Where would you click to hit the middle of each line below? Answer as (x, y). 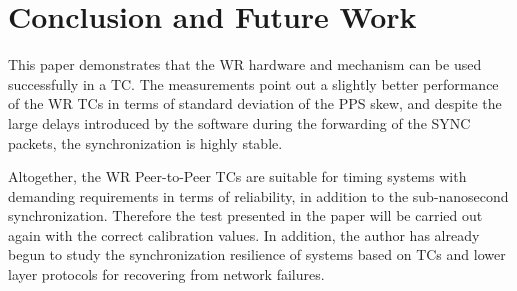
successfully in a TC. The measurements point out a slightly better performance (253, 83)
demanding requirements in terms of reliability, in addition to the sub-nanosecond (258, 195)
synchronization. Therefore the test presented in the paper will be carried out (245, 215)
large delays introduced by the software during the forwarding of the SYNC (239, 122)
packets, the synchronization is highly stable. (145, 142)
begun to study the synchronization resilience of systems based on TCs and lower (257, 254)
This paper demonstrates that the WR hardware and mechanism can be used (245, 64)
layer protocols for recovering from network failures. (166, 274)
